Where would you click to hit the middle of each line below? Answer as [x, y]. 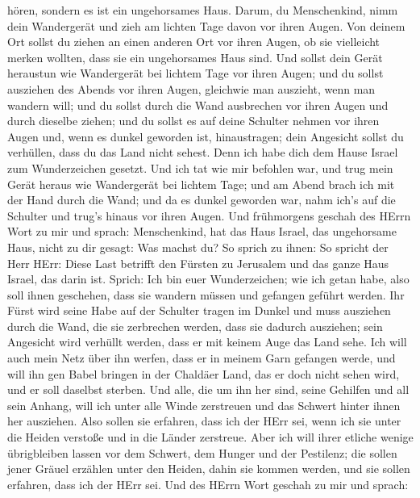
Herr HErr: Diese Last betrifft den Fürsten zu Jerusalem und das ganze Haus [198, 263]
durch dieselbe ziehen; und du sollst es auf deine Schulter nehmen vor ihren [193, 121]
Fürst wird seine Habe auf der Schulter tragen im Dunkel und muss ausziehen [199, 310]
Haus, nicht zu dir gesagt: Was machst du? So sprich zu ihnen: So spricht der [198, 247]
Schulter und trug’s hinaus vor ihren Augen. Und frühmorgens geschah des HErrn [209, 215]
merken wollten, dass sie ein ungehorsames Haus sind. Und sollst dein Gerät [195, 57]
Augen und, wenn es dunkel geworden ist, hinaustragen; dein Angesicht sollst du [206, 136]
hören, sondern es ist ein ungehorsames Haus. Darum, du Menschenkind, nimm [203, 10]
